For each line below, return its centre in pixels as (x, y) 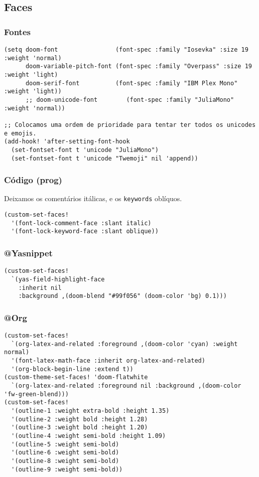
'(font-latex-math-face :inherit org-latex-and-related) (108, 361)
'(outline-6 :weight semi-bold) (65, 453)
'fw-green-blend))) (36, 394)
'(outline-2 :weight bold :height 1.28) (80, 419)
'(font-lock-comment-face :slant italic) (81, 223)
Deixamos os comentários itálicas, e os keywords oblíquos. (93, 198)
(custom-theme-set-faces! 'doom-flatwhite (76, 377)
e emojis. (20, 133)
